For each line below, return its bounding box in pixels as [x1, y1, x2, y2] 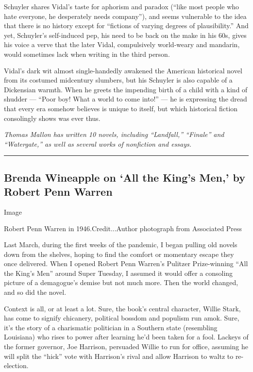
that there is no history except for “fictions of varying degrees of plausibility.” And [4, 20, 249, 31]
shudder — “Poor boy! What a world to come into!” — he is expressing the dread [4, 94, 247, 104]
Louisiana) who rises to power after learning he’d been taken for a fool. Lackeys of [4, 332, 249, 342]
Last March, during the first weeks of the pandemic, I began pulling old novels [4, 239, 237, 250]
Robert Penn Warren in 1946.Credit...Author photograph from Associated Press [4, 223, 242, 233]
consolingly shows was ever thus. [4, 113, 101, 123]
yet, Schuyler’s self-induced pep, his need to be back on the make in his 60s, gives [4, 30, 247, 40]
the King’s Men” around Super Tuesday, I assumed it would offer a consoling [4, 268, 233, 278]
